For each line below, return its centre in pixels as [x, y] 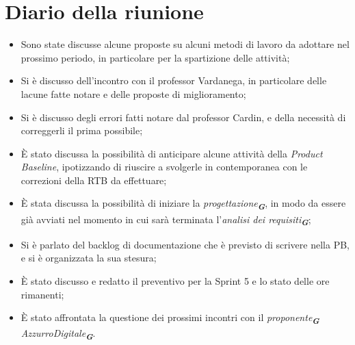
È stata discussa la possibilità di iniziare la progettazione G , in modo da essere [183, 204]
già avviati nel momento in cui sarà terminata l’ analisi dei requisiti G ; [166, 220]
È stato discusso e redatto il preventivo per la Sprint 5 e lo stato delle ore [175, 280]
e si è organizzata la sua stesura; [89, 258]
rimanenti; [42, 294]
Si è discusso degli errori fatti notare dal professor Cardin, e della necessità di [183, 117]
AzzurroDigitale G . [58, 334]
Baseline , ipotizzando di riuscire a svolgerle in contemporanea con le [164, 167]
